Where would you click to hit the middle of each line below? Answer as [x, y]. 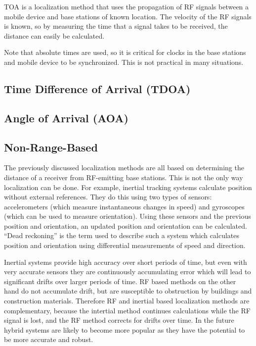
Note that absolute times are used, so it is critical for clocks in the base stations [125, 52]
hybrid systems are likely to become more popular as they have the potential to [125, 329]
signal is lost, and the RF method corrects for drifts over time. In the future [119, 320]
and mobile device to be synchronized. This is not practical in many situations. [124, 62]
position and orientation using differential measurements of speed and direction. [125, 245]
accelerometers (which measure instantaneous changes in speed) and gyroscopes [124, 206]
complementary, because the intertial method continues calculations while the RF [127, 310]
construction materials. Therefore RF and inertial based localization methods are [127, 301]
